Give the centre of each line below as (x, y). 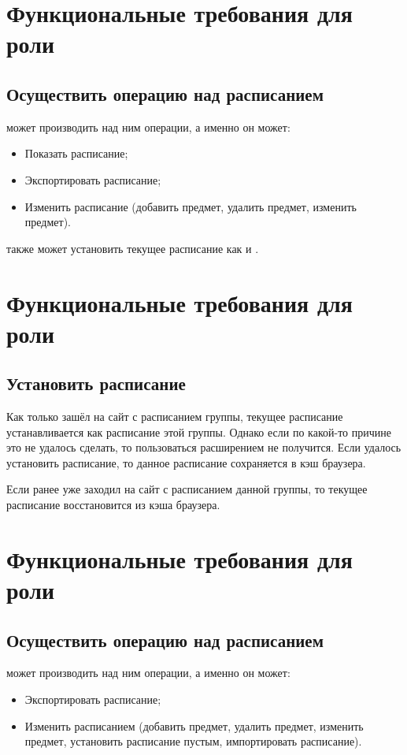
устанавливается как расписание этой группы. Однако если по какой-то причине (199, 431)
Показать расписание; (76, 153)
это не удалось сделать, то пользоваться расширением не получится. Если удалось (204, 447)
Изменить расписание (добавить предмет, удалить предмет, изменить (191, 206)
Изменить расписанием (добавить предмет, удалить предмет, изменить (194, 725)
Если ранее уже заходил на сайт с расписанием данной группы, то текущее (187, 489)
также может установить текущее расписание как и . (133, 248)
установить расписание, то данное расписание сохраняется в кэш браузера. (186, 462)
